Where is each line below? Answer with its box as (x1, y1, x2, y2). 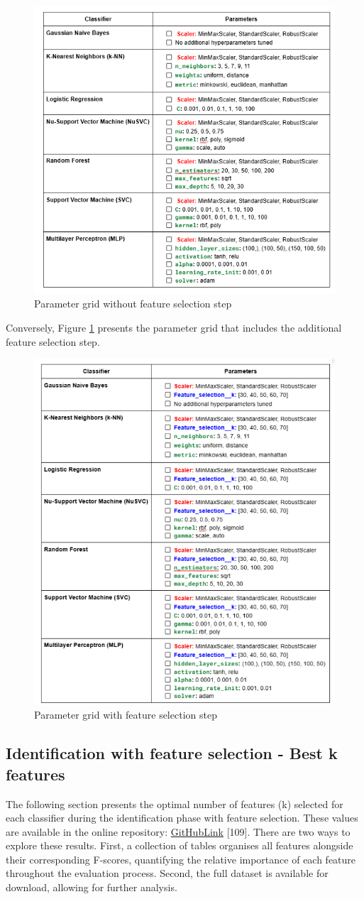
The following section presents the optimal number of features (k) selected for (6, 796, 343, 811)
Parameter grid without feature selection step (34, 296, 232, 311)
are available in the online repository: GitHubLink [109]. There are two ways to (6, 824, 351, 839)
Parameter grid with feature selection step (34, 707, 217, 722)
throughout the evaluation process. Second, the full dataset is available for (6, 866, 329, 881)
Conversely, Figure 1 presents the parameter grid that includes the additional (6, 320, 342, 334)
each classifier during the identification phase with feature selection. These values (6, 810, 358, 825)
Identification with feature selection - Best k (6, 742, 338, 764)
